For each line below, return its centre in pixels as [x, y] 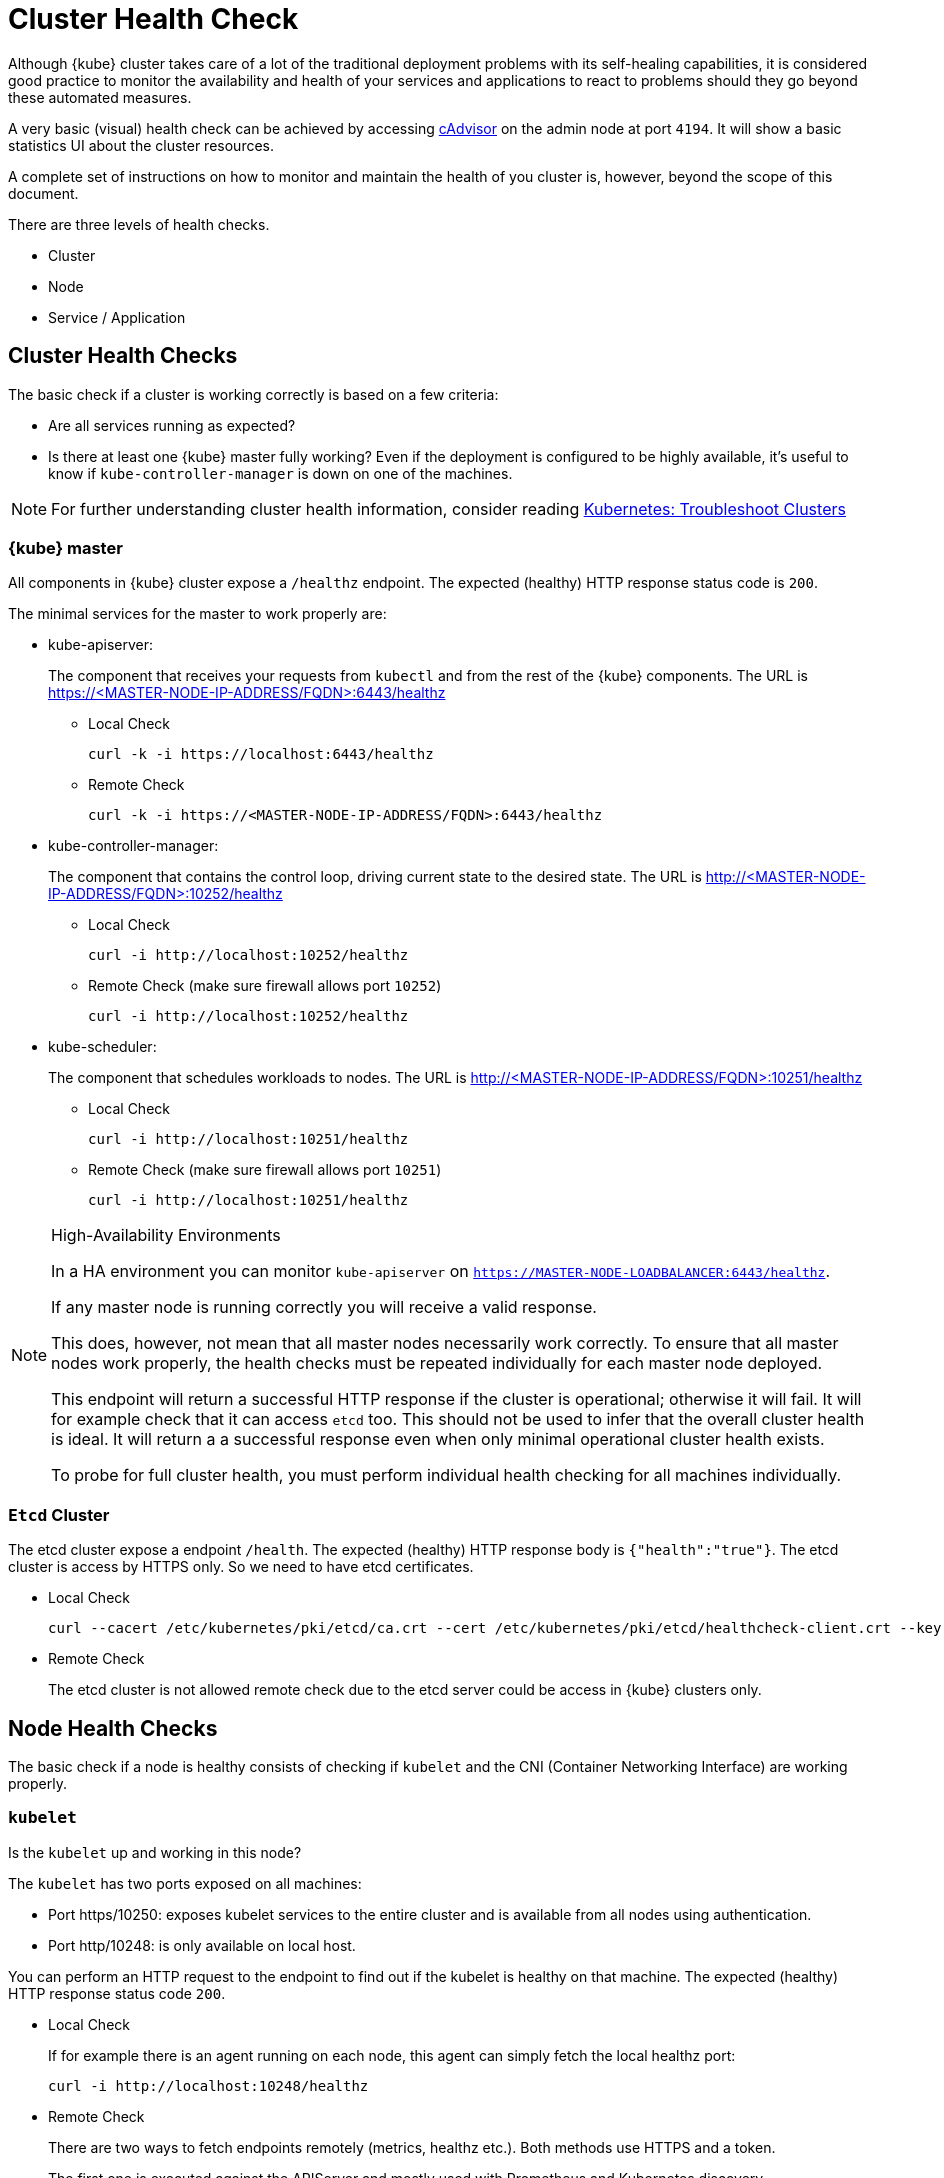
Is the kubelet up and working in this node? [155, 1852]
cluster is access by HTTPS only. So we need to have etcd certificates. [241, 1567]
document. [43, 193]
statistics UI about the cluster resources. [141, 145]
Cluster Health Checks [123, 356]
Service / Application [117, 317]
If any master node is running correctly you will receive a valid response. [324, 1307]
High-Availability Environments [166, 1235]
